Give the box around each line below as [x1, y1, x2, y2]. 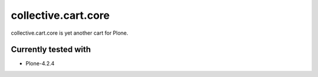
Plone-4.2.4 [25, 60, 55, 67]
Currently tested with [11, 45, 91, 55]
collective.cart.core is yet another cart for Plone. [11, 29, 129, 36]
